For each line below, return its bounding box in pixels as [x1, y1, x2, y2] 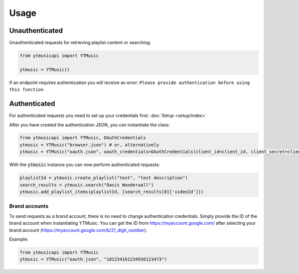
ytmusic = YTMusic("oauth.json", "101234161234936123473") [19, 257, 167, 262]
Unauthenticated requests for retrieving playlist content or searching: [9, 40, 151, 46]
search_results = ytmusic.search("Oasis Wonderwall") [19, 182, 154, 187]
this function [9, 87, 44, 92]
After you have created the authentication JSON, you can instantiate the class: [9, 122, 170, 128]
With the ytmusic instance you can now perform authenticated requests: [9, 162, 160, 168]
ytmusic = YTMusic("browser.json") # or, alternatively [19, 142, 159, 148]
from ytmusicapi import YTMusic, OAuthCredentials [19, 135, 147, 141]
